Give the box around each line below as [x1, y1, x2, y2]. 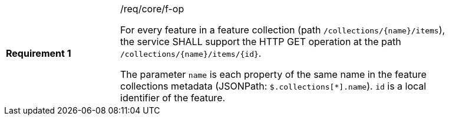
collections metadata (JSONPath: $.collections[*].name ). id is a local [120, 80, 427, 92]
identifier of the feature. [120, 92, 226, 104]
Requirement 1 [6, 47, 71, 59]
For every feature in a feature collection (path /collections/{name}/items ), [120, 24, 445, 36]
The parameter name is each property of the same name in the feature [120, 68, 427, 80]
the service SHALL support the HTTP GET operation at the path [120, 36, 401, 47]
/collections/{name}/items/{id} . [120, 47, 262, 59]
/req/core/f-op [120, 3, 184, 15]
